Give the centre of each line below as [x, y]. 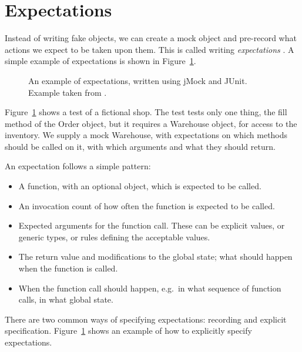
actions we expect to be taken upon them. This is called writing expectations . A [150, 49]
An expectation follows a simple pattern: [78, 166]
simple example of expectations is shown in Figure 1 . [100, 61]
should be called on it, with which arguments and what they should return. [140, 146]
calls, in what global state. [66, 299]
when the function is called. [68, 268]
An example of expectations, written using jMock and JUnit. [138, 80]
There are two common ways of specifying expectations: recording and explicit [146, 319]
